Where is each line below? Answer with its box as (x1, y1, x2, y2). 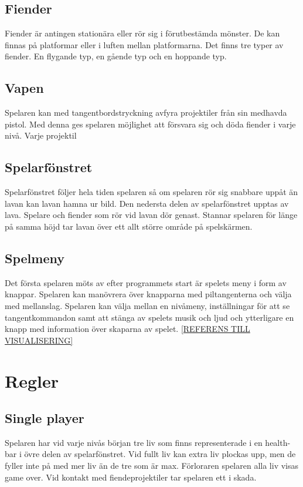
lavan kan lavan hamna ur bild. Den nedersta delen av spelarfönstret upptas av (5, 197, 289, 209)
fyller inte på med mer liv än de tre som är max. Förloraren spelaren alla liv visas (5, 459, 299, 472)
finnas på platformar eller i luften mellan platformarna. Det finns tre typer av (5, 38, 284, 51)
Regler (5, 368, 59, 392)
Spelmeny (5, 248, 64, 267)
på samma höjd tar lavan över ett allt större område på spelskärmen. (5, 220, 253, 232)
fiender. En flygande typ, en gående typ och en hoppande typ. (5, 50, 227, 62)
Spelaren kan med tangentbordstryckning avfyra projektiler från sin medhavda (5, 106, 287, 119)
